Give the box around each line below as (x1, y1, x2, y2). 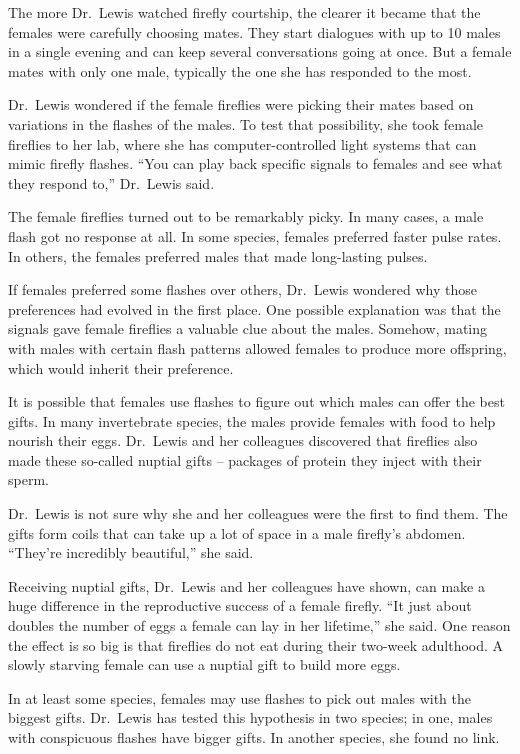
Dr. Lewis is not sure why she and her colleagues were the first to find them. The (8, 503, 508, 524)
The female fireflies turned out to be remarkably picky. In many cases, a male (8, 206, 484, 227)
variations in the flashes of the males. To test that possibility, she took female (8, 113, 484, 134)
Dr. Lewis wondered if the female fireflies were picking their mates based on (8, 94, 474, 115)
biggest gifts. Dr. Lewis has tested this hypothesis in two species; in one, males (8, 707, 493, 728)
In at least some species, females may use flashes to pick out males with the (8, 687, 471, 708)
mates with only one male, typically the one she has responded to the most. (8, 60, 472, 81)
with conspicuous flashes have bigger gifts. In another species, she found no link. (8, 727, 500, 747)
